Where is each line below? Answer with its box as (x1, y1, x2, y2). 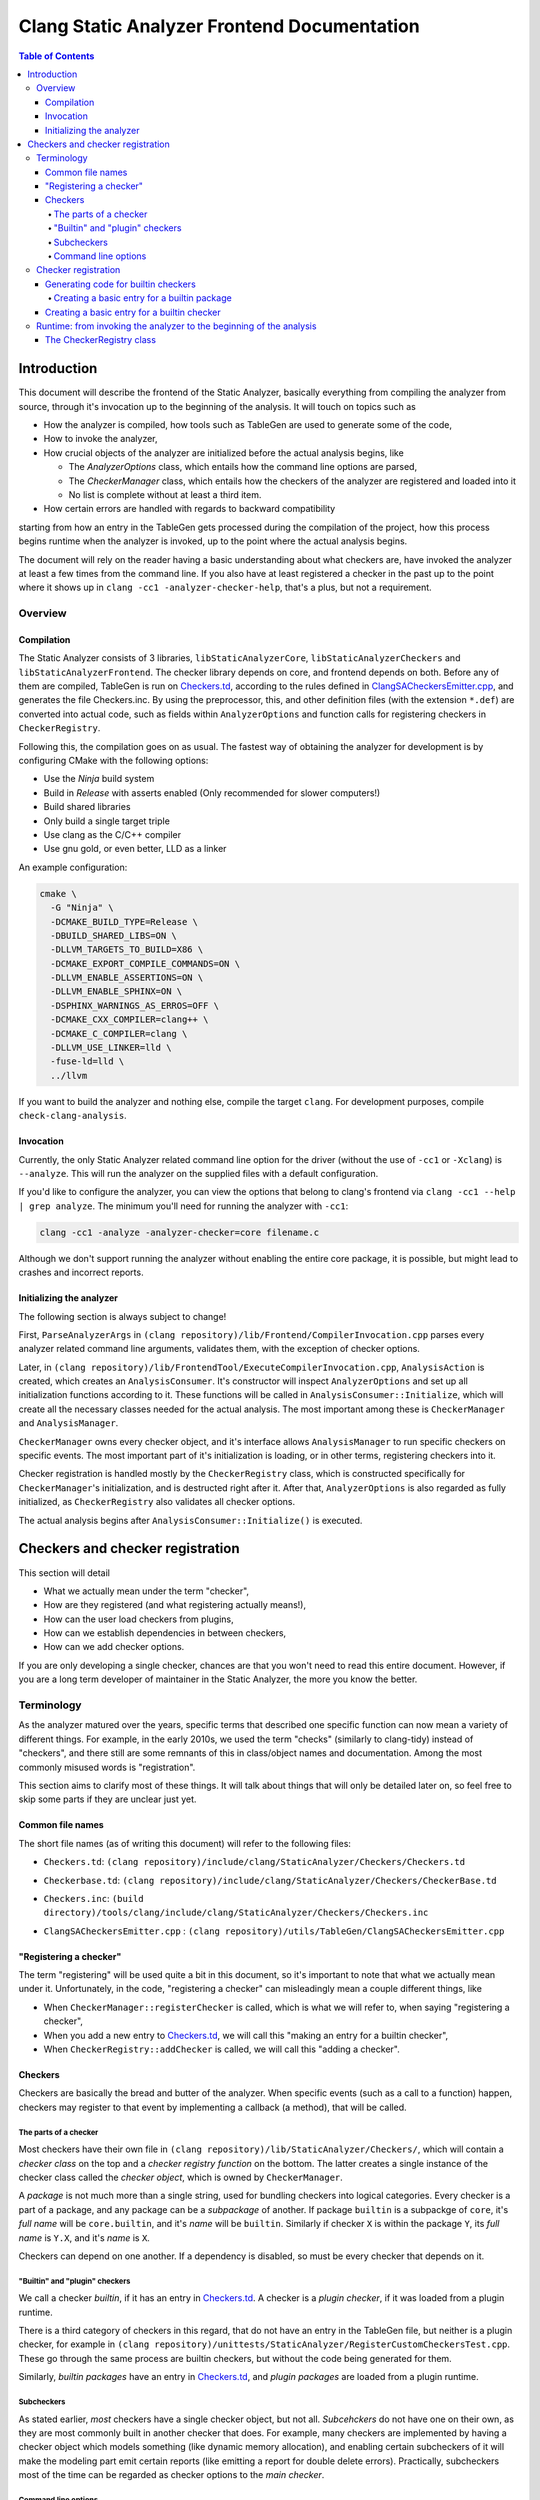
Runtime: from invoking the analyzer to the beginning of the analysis (36, 320, 317, 332)
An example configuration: (18, 861, 128, 873)
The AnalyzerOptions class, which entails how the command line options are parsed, (68, 461, 418, 473)
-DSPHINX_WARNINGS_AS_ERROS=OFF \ (50, 1000, 220, 1011)
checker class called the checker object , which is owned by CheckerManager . (18, 2171, 344, 2183)
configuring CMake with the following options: (18, 755, 209, 767)
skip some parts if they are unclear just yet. (18, 1793, 197, 1805)
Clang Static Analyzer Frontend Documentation (18, 15, 420, 37)
